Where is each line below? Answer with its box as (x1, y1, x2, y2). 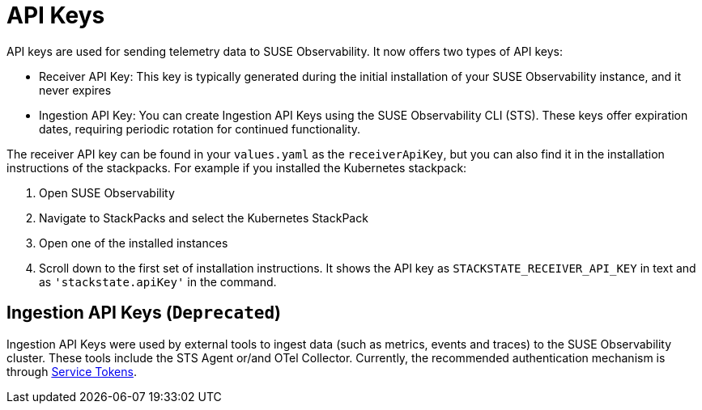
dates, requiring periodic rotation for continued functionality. (39, 121, 361, 136)
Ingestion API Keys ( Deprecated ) (6, 302, 282, 323)
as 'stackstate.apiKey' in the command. (39, 274, 277, 289)
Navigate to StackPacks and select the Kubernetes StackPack (39, 210, 368, 225)
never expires (39, 82, 112, 97)
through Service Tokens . (6, 364, 137, 378)
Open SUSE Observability (39, 185, 175, 200)
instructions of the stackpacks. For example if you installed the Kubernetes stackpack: (6, 160, 467, 175)
